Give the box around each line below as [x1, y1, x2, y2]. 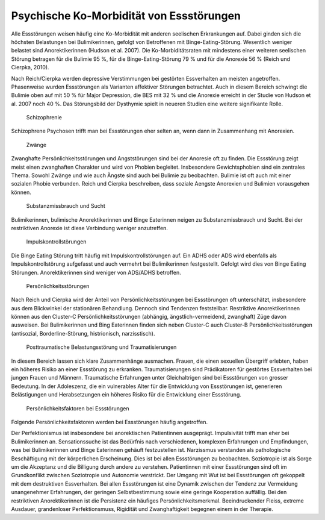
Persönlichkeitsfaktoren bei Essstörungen [26, 404, 129, 412]
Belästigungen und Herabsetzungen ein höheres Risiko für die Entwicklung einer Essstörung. [11, 391, 242, 398]
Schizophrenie [26, 114, 63, 121]
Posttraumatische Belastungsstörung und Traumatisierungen [26, 343, 177, 351]
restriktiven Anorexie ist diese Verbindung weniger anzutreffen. [11, 224, 169, 231]
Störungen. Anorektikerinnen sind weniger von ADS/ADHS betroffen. [11, 269, 181, 276]
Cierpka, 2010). [11, 64, 49, 71]
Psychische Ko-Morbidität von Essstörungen [11, 9, 241, 22]
